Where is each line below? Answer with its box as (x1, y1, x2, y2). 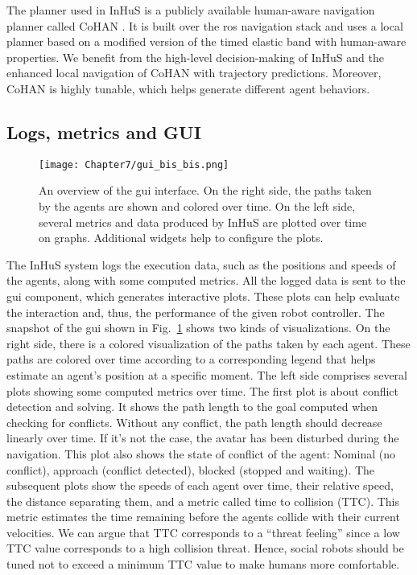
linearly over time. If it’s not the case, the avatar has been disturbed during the (6, 429, 399, 446)
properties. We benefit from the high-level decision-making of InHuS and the (6, 48, 384, 65)
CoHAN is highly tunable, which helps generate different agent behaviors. (6, 80, 370, 97)
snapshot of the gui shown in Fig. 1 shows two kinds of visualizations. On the (6, 319, 390, 336)
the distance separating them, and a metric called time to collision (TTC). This (6, 492, 400, 509)
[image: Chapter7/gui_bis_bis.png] (39, 158, 229, 170)
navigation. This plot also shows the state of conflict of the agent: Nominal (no (6, 445, 395, 462)
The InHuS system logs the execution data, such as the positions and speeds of (6, 256, 396, 273)
